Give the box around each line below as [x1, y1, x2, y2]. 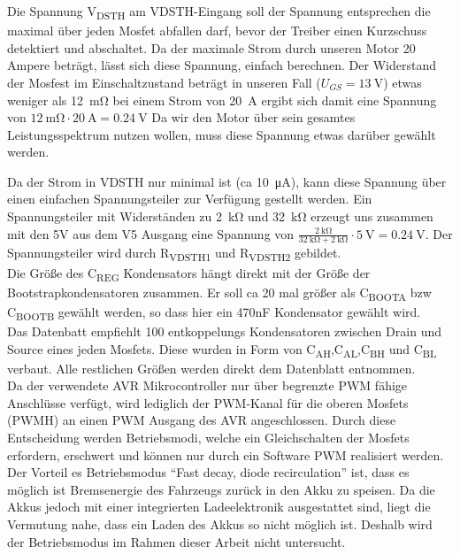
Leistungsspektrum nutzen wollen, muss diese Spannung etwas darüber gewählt [7, 125, 436, 143]
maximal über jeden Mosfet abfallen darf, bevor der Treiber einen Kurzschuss [7, 21, 427, 40]
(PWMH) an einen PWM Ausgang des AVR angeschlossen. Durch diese [7, 411, 396, 429]
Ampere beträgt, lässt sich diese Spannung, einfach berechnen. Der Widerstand [7, 56, 436, 74]
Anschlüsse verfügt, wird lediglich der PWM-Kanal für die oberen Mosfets [7, 393, 409, 412]
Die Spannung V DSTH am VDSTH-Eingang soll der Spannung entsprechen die [7, 2, 431, 22]
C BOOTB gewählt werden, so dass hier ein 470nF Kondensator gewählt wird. [7, 302, 421, 323]
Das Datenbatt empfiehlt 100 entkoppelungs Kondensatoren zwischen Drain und [7, 321, 441, 340]
